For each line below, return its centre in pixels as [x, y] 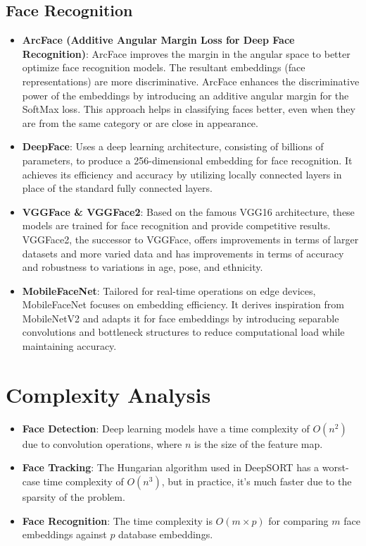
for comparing [298, 520]
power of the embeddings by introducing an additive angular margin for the [185, 95]
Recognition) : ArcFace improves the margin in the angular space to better [186, 53]
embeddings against [64, 534]
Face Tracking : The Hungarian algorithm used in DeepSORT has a [171, 467]
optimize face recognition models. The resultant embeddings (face [164, 67]
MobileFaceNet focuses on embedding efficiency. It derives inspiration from [183, 304]
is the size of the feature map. [259, 443]
